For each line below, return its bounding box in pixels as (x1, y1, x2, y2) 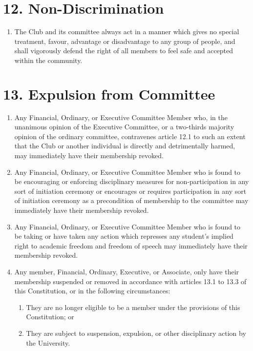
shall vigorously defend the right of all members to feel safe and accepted (14, 45, 233, 56)
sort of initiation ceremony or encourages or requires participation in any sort (14, 186, 247, 196)
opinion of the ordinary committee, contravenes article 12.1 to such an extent (14, 131, 246, 141)
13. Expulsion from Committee (3, 83, 215, 103)
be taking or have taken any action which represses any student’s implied (14, 231, 233, 241)
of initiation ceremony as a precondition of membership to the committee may (14, 195, 249, 206)
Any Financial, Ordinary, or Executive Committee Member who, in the (14, 112, 228, 122)
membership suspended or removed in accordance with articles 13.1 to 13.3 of (14, 276, 247, 286)
